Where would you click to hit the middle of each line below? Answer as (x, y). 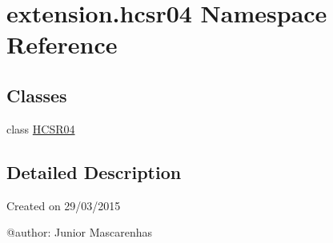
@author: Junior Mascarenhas (80, 232)
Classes (37, 95)
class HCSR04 (41, 128)
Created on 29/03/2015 (64, 205)
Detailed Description (94, 171)
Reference (62, 44)
